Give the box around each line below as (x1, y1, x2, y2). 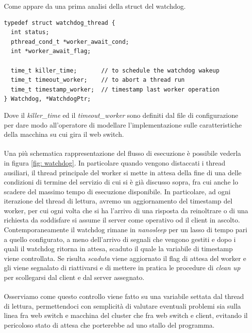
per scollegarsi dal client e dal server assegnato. (4, 272, 145, 282)
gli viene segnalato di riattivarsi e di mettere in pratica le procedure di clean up (4, 262, 240, 273)
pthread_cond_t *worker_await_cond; (11, 38, 129, 45)
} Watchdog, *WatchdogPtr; (4, 95, 91, 103)
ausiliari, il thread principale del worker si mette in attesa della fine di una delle (4, 167, 242, 177)
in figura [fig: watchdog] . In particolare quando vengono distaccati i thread (4, 157, 226, 167)
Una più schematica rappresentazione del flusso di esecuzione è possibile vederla (4, 148, 241, 158)
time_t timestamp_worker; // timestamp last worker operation (11, 86, 219, 93)
